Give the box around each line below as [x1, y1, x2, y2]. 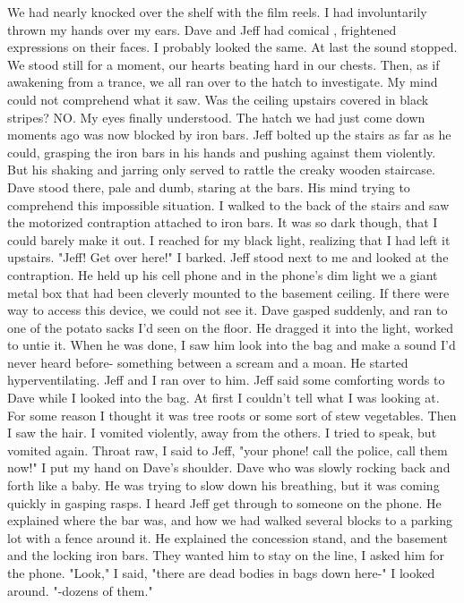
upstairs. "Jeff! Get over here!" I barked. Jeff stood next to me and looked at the [7, 248, 449, 267]
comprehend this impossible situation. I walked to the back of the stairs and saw [7, 195, 450, 214]
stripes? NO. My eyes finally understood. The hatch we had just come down [7, 107, 425, 126]
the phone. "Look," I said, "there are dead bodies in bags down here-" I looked [7, 564, 435, 582]
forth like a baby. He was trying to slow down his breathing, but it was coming [7, 476, 440, 495]
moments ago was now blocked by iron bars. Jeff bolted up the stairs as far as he [7, 125, 451, 144]
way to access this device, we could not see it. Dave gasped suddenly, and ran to [7, 301, 448, 319]
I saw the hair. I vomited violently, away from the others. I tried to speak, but [7, 423, 437, 442]
